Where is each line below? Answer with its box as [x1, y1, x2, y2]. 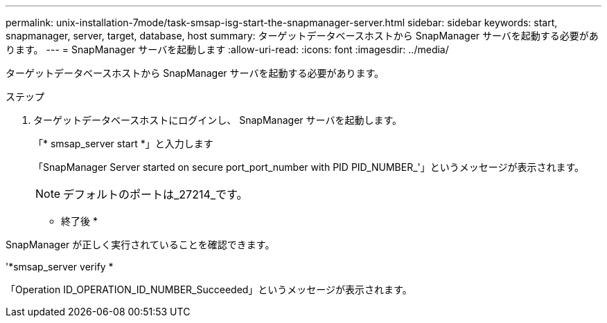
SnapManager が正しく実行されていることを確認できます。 [6, 239, 275, 250]
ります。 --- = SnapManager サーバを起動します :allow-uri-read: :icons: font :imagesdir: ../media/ [6, 44, 449, 55]
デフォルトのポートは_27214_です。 [63, 187, 248, 201]
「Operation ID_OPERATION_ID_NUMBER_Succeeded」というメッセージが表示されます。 [6, 284, 412, 295]
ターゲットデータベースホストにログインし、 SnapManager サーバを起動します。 [33, 114, 402, 126]
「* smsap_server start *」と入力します [33, 138, 213, 149]
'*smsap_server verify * [6, 261, 114, 273]
